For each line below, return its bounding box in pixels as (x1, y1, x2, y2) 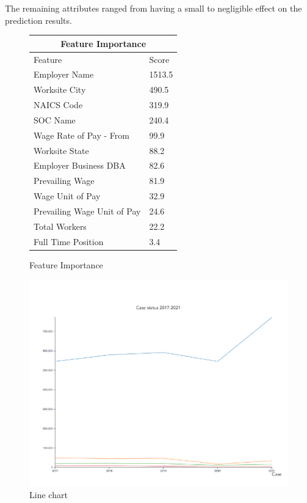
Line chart (29, 488, 68, 501)
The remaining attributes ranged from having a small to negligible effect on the (5, 2, 302, 14)
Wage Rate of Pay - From (34, 128, 129, 141)
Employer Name (34, 68, 94, 81)
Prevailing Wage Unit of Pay (34, 204, 141, 217)
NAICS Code (34, 98, 83, 111)
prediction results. (5, 13, 72, 26)
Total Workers (34, 219, 87, 232)
